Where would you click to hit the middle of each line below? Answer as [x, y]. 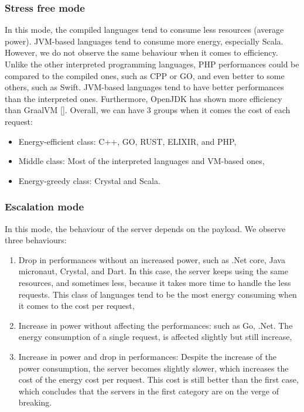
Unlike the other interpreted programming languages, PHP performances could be [152, 64]
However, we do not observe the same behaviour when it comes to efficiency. [141, 52]
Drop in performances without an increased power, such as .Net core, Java [152, 259]
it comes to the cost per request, [76, 306]
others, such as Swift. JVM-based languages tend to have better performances [144, 87]
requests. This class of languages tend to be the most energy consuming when [158, 294]
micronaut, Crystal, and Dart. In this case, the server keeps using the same [153, 271]
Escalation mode [44, 207]
